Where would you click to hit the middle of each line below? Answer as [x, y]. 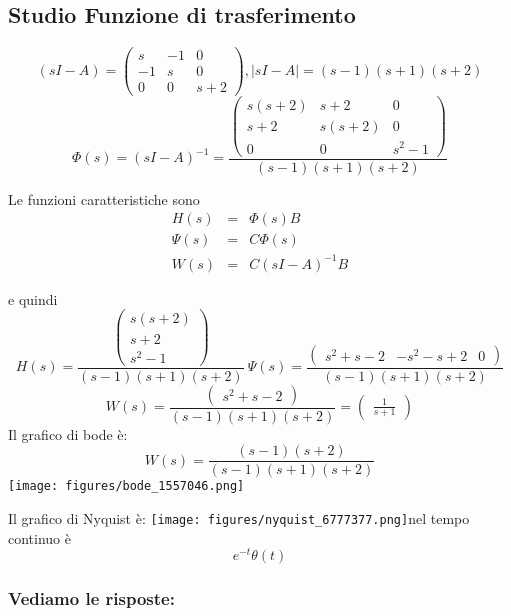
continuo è [39, 537]
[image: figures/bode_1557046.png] [126, 486]
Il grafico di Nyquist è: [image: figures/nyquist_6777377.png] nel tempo [239, 518]
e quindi [33, 298]
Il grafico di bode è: [68, 433]
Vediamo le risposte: [91, 598]
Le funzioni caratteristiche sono [104, 198]
